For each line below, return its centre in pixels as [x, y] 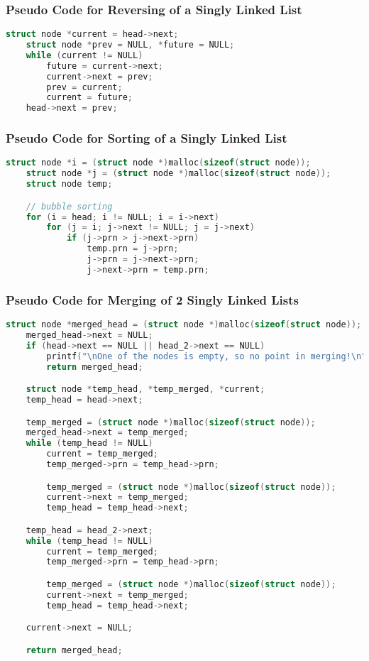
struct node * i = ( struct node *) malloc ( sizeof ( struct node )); [158, 163]
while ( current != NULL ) [84, 55]
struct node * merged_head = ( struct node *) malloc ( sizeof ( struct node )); [184, 325]
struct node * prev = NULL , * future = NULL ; [130, 45]
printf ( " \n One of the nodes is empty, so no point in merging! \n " [206, 356]
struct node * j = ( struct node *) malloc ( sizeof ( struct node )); [178, 174]
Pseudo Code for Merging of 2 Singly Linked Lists [152, 299]
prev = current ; [84, 87]
